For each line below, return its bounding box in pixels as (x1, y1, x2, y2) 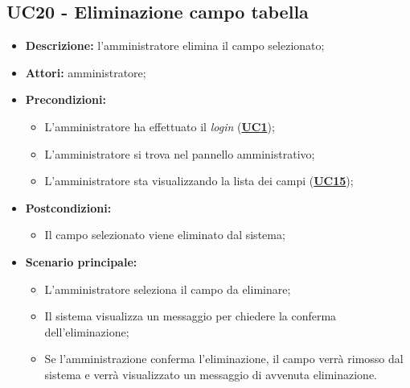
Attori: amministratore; (25, 64, 146, 80)
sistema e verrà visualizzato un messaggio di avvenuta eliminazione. (44, 365, 378, 382)
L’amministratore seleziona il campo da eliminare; (44, 280, 291, 297)
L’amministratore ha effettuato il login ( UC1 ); (44, 118, 275, 134)
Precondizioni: (25, 91, 106, 108)
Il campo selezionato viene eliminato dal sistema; (44, 226, 285, 243)
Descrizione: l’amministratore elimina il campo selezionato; (25, 37, 325, 54)
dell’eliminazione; (44, 323, 129, 340)
